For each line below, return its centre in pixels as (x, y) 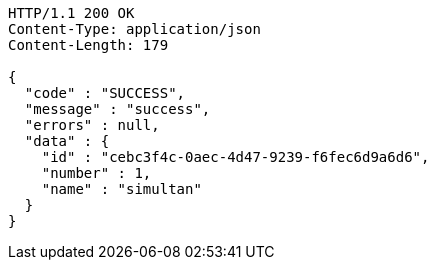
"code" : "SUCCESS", (105, 93)
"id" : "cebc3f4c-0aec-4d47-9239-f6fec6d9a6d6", (235, 157)
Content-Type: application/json (134, 29)
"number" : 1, (96, 173)
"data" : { (67, 141)
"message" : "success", (117, 109)
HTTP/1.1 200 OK (71, 13)
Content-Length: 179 (88, 45)
